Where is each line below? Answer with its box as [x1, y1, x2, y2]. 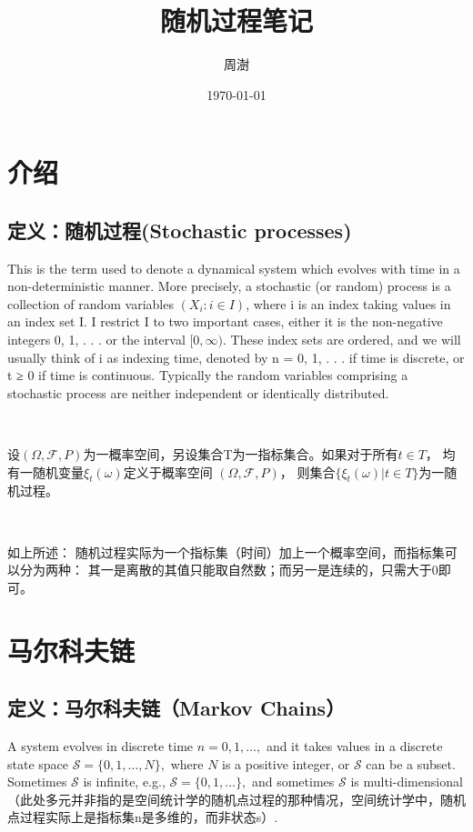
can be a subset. [366, 754, 456, 773]
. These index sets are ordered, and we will [223, 330, 461, 349]
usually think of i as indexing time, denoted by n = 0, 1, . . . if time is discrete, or [7, 347, 465, 366]
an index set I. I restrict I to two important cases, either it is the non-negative [7, 312, 443, 331]
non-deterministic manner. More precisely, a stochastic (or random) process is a [7, 276, 451, 296]
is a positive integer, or [222, 754, 350, 773]
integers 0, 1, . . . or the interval [7, 330, 186, 349]
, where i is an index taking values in [246, 294, 451, 313]
